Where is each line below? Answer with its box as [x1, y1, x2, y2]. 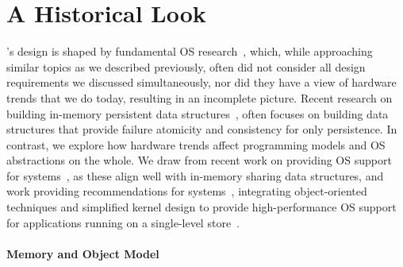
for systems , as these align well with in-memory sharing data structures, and [6, 167, 384, 184]
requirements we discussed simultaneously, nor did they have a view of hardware [6, 74, 397, 91]
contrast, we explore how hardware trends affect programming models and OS [6, 136, 386, 153]
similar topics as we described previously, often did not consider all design [6, 58, 366, 75]
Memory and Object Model [6, 245, 159, 261]
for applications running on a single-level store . [6, 214, 240, 230]
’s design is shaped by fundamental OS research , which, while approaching [6, 43, 373, 60]
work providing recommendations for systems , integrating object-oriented [6, 183, 367, 199]
